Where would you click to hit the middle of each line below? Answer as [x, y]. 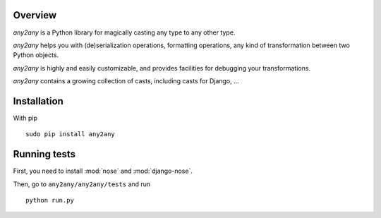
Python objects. [36, 55]
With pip [25, 118]
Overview [35, 15]
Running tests [44, 154]
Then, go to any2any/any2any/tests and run [82, 184]
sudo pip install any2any [71, 134]
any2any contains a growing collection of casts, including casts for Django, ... [126, 81]
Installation [38, 101]
